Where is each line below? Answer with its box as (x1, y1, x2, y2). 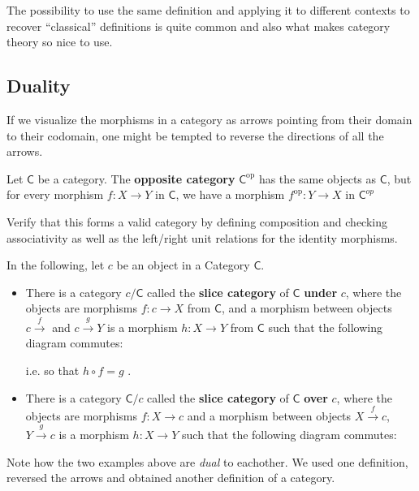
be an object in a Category (116, 256, 250, 273)
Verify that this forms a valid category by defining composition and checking (6, 213, 387, 230)
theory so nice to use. (6, 33, 113, 50)
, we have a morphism (175, 186, 285, 203)
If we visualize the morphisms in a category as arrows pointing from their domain (6, 110, 413, 127)
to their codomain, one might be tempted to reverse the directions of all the (6, 127, 384, 144)
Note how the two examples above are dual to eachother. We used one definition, (6, 453, 408, 470)
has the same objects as (258, 170, 377, 187)
